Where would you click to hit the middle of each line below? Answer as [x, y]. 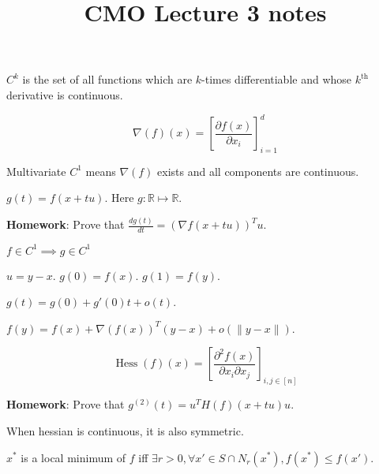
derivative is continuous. [65, 94]
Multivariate [36, 171]
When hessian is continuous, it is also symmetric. [125, 430]
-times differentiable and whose [277, 79]
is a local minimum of [73, 457]
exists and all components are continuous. [258, 171]
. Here [119, 198]
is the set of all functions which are [107, 79]
